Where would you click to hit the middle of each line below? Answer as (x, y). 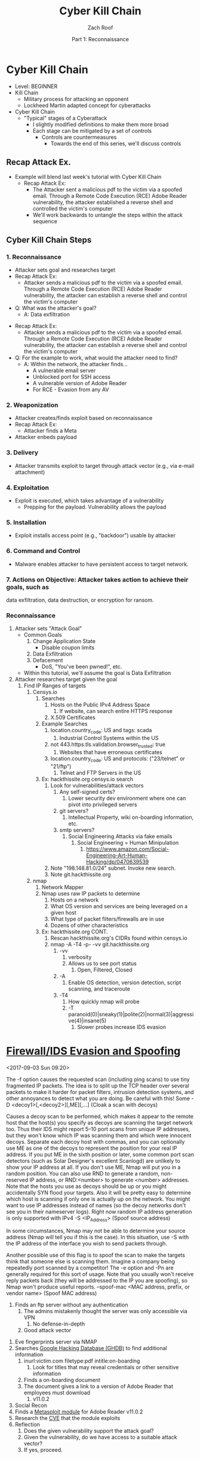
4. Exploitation (28, 488)
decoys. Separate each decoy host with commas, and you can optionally (96, 1141)
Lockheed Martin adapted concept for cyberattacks (87, 105)
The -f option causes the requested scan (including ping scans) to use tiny (98, 1079)
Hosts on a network (75, 900)
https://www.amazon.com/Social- (127, 849)
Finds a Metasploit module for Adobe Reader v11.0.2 (79, 1412)
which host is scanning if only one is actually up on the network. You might (98, 1199)
